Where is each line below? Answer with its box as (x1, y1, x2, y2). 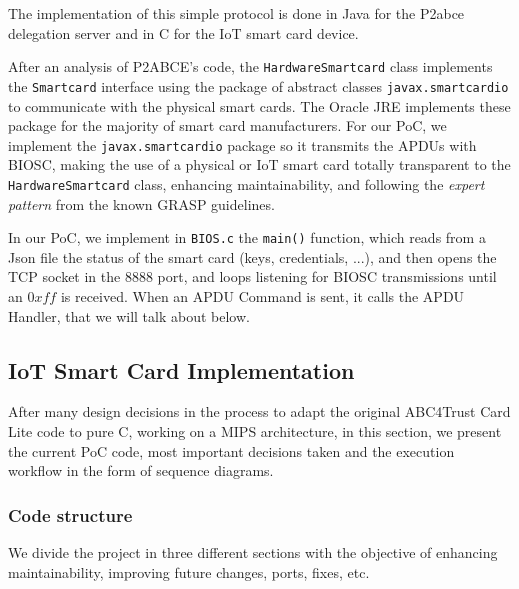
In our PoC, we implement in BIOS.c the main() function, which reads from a (8, 227, 486, 248)
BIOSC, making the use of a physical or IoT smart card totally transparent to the (8, 154, 511, 175)
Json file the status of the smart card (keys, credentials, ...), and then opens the (8, 246, 497, 267)
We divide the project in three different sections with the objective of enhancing (8, 542, 498, 563)
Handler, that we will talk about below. (8, 305, 250, 326)
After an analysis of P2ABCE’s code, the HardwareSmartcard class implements (8, 56, 493, 77)
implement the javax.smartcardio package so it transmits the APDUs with (8, 134, 477, 155)
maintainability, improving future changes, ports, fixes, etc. (8, 561, 370, 582)
